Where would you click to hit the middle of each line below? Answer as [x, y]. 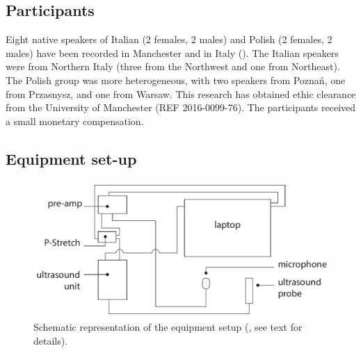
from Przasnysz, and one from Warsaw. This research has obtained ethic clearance [181, 93]
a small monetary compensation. [75, 121]
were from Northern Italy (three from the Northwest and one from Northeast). [173, 66]
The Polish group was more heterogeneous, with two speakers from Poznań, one [176, 80]
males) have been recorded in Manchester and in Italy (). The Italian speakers [172, 52]
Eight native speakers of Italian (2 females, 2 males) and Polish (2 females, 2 [169, 39]
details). [51, 341]
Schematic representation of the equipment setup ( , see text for [168, 327]
